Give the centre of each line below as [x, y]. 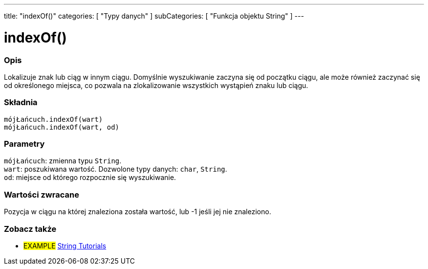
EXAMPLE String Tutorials [65, 246]
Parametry [24, 144]
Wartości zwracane [42, 194]
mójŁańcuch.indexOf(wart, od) [62, 127]
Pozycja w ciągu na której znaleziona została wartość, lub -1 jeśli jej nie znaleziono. [138, 212]
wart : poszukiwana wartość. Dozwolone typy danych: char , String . [116, 169]
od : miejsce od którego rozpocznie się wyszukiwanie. [90, 178]
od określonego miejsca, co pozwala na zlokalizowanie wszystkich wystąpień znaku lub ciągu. [156, 85]
